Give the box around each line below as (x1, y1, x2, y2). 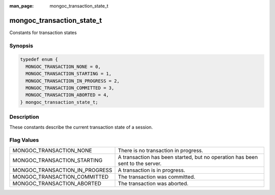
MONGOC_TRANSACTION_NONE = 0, (25, 63, 101, 70)
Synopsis (9, 42, 33, 49)
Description (9, 113, 39, 120)
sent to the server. (118, 160, 162, 167)
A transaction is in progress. (118, 167, 185, 174)
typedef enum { (20, 56, 58, 62)
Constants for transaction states (9, 29, 77, 36)
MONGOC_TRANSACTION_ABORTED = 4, (25, 92, 109, 98)
